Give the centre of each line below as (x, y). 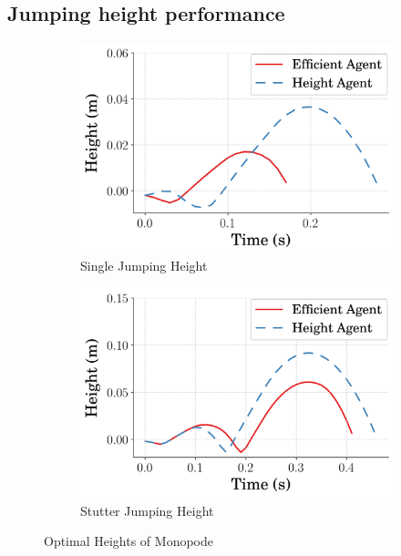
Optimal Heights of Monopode (129, 541)
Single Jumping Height (144, 266)
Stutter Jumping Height (147, 510)
